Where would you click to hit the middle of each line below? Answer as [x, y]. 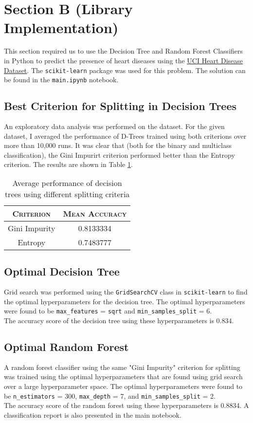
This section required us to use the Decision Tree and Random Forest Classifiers [124, 51]
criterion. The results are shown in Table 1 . [68, 164]
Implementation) [61, 28]
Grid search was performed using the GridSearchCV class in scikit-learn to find [126, 292]
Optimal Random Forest [66, 347]
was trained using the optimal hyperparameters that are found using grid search [123, 377]
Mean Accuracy [95, 213]
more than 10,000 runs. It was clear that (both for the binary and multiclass [118, 145]
